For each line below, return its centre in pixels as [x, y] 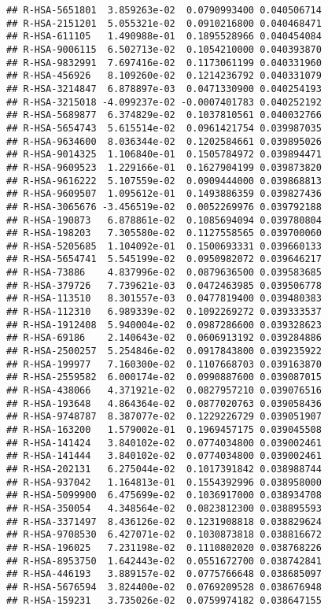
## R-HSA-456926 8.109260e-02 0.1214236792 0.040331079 [164, 76]
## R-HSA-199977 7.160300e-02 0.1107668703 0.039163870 [164, 364]
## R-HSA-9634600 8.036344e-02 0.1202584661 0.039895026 [164, 141]
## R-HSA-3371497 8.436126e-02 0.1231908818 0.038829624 [164, 521]
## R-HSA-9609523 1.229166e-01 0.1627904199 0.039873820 [164, 167]
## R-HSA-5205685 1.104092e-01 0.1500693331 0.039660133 [164, 246]
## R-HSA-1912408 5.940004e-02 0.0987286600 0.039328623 [164, 325]
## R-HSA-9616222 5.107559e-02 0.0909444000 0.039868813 [164, 181]
